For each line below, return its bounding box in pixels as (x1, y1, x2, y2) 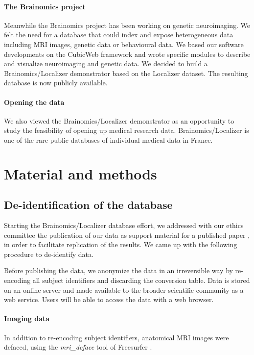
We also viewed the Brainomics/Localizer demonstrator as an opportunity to (4, 115, 234, 126)
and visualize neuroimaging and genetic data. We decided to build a (4, 58, 208, 69)
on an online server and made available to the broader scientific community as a (4, 284, 244, 295)
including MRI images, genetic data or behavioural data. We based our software (4, 39, 244, 49)
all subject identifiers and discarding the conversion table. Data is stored (32, 275, 250, 285)
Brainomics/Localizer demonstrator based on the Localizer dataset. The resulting (4, 68, 248, 78)
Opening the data (4, 97, 65, 107)
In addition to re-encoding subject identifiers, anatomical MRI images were (4, 332, 229, 342)
